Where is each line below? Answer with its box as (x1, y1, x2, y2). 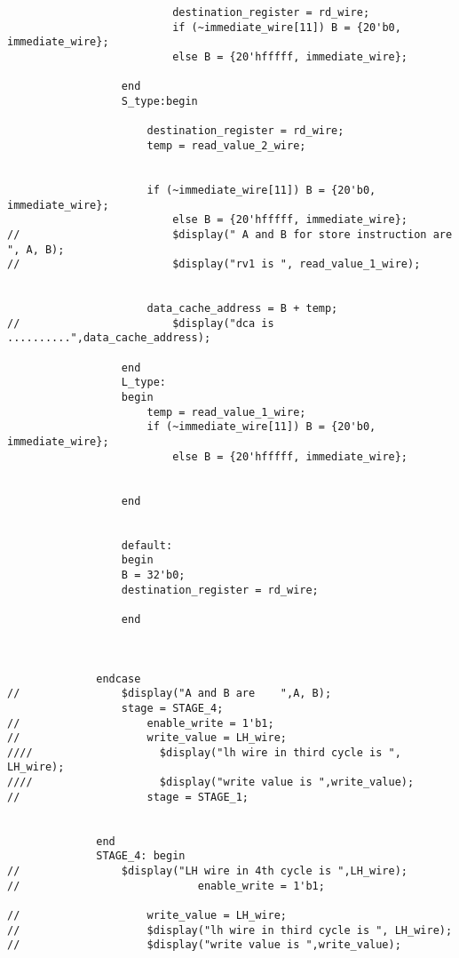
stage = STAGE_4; (121, 701, 224, 715)
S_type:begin (121, 94, 198, 108)
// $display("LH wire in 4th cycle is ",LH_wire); (7, 865, 408, 878)
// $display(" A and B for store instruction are (7, 228, 453, 241)
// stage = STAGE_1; (7, 790, 249, 803)
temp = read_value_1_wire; (146, 405, 306, 419)
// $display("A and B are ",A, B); (7, 687, 332, 700)
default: (121, 539, 173, 552)
